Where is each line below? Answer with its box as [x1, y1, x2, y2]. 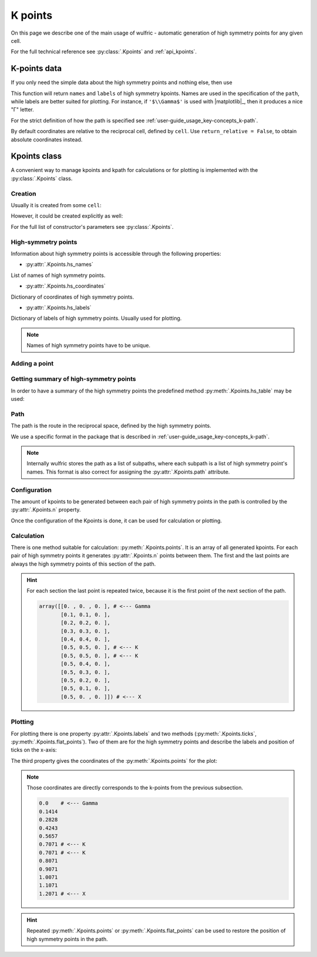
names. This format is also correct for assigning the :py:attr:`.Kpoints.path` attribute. [26, 468, 230, 475]
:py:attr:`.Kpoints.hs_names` [25, 261, 94, 268]
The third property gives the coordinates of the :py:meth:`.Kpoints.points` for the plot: [11, 757, 217, 764]
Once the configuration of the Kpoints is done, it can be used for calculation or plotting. [11, 517, 222, 524]
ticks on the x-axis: [11, 746, 57, 753]
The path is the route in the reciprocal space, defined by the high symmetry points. [11, 422, 211, 430]
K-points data [11, 63, 62, 73]
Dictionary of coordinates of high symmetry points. [11, 293, 134, 300]
